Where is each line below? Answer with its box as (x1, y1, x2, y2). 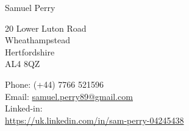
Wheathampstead (5, 34, 71, 46)
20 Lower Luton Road (5, 21, 87, 34)
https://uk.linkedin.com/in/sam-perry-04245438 (5, 113, 184, 126)
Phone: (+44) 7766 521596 (5, 77, 104, 90)
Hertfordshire (5, 45, 55, 58)
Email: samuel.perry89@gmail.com (5, 90, 133, 102)
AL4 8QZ (5, 57, 40, 70)
